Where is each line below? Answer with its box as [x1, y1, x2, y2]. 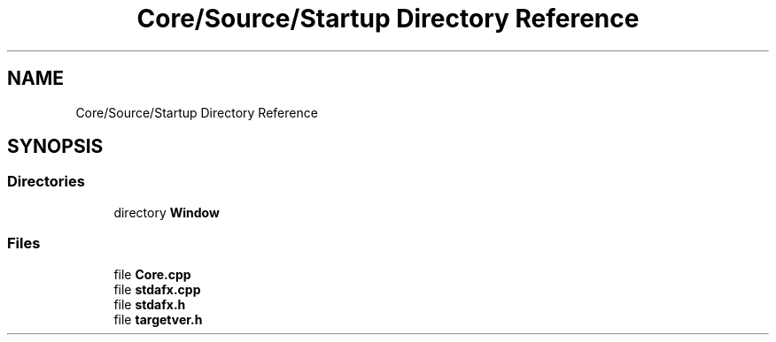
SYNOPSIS [7, 135, 104, 158]
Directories [7, 172, 85, 191]
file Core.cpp [113, 266, 191, 282]
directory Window [113, 204, 220, 220]
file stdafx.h [113, 296, 186, 312]
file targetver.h [113, 311, 203, 327]
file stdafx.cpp [113, 281, 201, 297]
